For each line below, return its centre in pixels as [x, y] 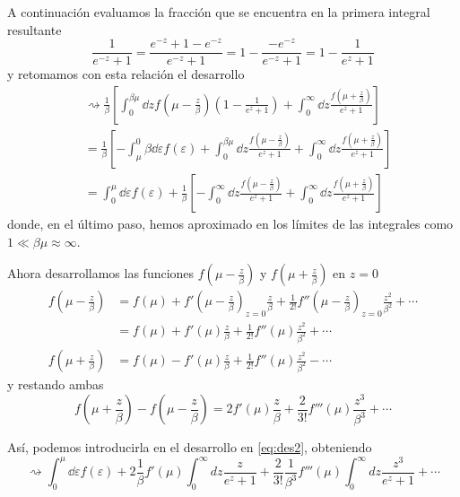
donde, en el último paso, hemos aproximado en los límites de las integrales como [230, 224]
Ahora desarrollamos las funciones [101, 273]
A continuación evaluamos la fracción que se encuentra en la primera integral [219, 12]
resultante [35, 29]
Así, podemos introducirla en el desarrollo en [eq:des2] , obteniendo [190, 447]
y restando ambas [56, 384]
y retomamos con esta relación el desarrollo [126, 74]
